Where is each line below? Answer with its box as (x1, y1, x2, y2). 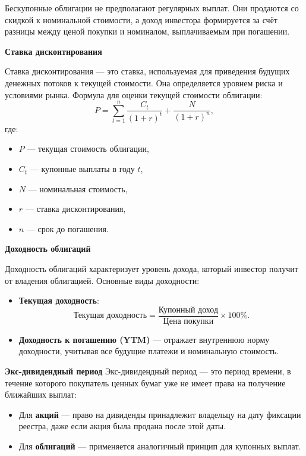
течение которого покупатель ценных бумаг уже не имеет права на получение (5, 376, 286, 389)
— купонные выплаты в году (30, 163, 135, 175)
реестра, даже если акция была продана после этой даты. (18, 420, 226, 432)
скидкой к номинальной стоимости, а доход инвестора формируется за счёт (5, 13, 277, 26)
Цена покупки (163, 317, 214, 326)
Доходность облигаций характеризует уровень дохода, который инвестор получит (5, 263, 298, 275)
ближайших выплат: (5, 388, 77, 401)
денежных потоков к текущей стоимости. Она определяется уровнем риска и (5, 76, 283, 89)
